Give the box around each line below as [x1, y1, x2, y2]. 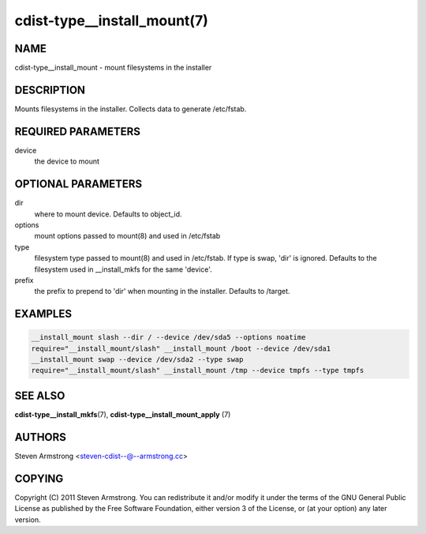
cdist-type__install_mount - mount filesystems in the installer [14, 63, 212, 73]
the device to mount [34, 156, 100, 166]
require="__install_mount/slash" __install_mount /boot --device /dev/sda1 [31, 344, 331, 353]
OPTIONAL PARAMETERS [14, 178, 143, 191]
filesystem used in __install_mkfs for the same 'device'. [34, 265, 212, 274]
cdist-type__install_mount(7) [14, 12, 208, 29]
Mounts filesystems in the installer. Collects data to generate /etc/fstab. [14, 103, 247, 114]
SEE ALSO [14, 389, 65, 402]
